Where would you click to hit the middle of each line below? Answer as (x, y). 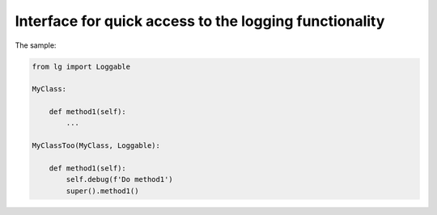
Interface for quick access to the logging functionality (200, 21)
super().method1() (102, 191)
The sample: (36, 45)
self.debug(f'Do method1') (119, 179)
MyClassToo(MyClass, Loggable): (96, 146)
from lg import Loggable (81, 66)
